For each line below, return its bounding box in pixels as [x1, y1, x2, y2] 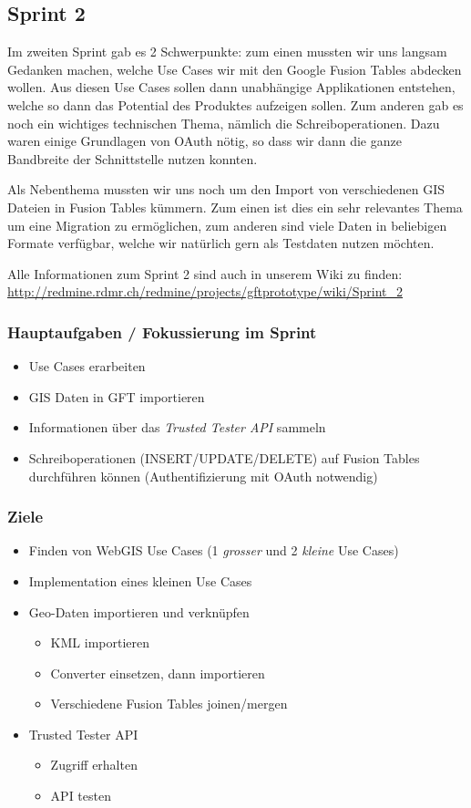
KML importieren [50, 633, 149, 652]
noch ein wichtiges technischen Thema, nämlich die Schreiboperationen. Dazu [7, 113, 440, 132]
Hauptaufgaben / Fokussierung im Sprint [7, 320, 317, 343]
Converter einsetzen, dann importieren [50, 663, 265, 682]
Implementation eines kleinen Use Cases [28, 571, 252, 590]
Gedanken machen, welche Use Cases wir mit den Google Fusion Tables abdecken [7, 59, 462, 78]
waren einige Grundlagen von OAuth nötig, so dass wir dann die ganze [7, 131, 402, 150]
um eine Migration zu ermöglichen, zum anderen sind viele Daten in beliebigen [7, 215, 447, 234]
